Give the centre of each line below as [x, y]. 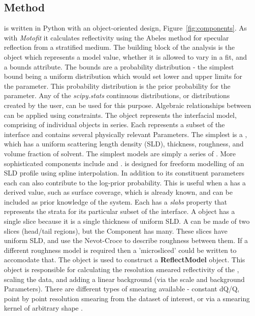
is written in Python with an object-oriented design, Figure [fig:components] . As [126, 28]
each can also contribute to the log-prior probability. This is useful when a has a [125, 182]
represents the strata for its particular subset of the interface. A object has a [120, 211]
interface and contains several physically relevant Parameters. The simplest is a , [126, 134]
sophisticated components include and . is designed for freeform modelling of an [124, 163]
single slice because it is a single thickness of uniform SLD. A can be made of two [127, 221]
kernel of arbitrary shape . [44, 308]
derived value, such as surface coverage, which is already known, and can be [118, 192]
